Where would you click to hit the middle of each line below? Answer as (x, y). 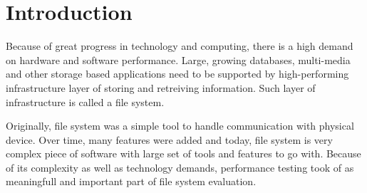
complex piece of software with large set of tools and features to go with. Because (183, 153)
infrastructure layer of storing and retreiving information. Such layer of (161, 87)
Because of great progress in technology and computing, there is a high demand (180, 46)
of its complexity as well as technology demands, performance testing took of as (180, 167)
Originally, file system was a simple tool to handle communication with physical (180, 126)
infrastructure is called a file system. (85, 101)
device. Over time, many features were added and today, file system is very (169, 139)
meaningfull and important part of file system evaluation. (131, 181)
